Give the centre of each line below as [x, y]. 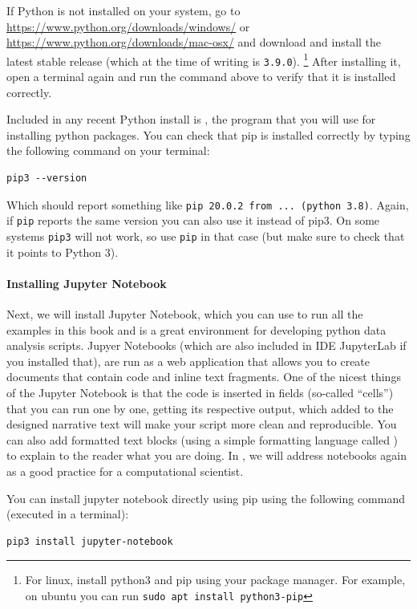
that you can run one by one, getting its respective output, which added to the [200, 408]
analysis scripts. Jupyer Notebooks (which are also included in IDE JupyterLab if [206, 345]
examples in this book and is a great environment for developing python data [196, 329]
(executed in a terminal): [68, 514]
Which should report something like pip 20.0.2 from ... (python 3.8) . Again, [208, 204]
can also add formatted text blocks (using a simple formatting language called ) [202, 439]
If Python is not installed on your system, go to [123, 10]
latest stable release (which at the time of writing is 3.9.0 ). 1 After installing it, [204, 59]
